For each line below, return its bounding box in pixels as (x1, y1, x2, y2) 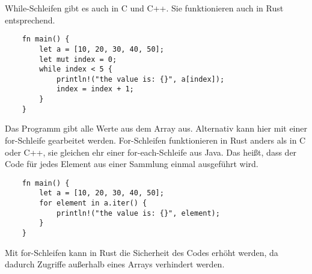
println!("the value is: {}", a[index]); (56, 75, 225, 84)
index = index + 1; (56, 85, 134, 94)
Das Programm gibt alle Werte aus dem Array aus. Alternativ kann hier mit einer (5, 122, 307, 135)
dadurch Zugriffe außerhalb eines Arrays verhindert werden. (5, 258, 225, 270)
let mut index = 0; (39, 55, 117, 64)
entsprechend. (5, 13, 55, 26)
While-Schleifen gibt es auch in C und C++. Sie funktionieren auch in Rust (5, 2, 284, 14)
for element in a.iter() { (39, 199, 147, 208)
